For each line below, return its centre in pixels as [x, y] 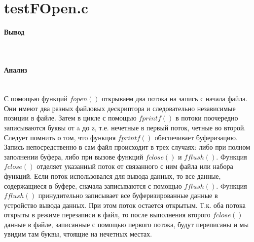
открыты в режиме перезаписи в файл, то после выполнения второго [107, 215]
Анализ [16, 70]
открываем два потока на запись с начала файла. [175, 99]
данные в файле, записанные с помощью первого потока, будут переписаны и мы [127, 224]
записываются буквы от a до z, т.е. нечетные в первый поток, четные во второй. [125, 127]
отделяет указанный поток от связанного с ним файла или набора [135, 166]
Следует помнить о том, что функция [60, 137]
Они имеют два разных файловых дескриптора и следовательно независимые [120, 108]
